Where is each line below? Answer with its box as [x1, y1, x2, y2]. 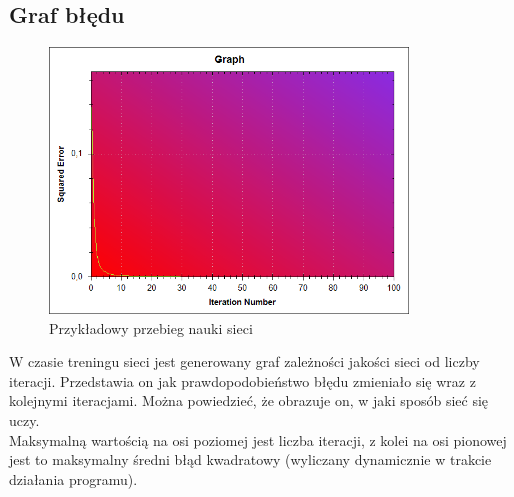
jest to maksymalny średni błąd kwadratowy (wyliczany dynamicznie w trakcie [9, 449, 492, 470]
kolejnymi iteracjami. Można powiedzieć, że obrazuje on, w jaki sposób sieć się [9, 390, 489, 411]
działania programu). [9, 468, 138, 489]
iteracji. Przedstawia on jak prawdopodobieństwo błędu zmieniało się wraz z [9, 370, 476, 391]
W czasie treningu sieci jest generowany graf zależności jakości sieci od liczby [9, 351, 480, 372]
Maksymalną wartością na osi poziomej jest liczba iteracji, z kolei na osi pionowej [9, 429, 507, 450]
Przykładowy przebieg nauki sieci [49, 317, 253, 338]
